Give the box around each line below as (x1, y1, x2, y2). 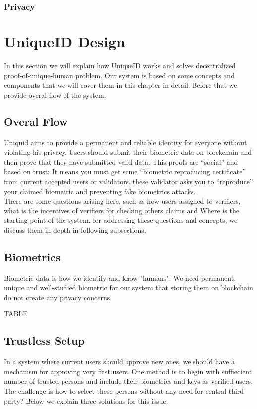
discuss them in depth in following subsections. (4, 224, 146, 235)
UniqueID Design (4, 31, 125, 52)
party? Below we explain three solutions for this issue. (4, 395, 168, 406)
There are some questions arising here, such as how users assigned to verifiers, (4, 196, 241, 206)
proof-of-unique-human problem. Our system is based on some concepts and (4, 70, 235, 80)
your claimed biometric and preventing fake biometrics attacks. (4, 186, 196, 196)
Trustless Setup (4, 333, 85, 348)
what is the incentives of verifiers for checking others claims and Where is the (4, 205, 239, 215)
